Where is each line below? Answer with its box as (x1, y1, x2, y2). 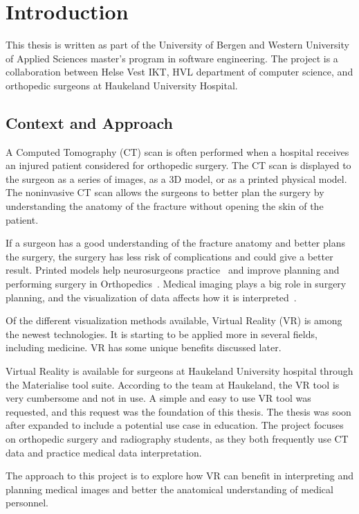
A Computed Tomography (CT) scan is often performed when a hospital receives (6, 144, 349, 159)
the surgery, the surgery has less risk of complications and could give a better (6, 249, 333, 263)
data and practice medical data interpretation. (6, 445, 202, 459)
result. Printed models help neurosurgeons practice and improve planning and (6, 263, 340, 277)
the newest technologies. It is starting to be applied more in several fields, (6, 326, 317, 341)
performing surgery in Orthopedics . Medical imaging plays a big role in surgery (6, 276, 347, 291)
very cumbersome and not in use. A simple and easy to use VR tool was (6, 391, 311, 405)
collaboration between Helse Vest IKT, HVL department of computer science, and (6, 64, 353, 79)
